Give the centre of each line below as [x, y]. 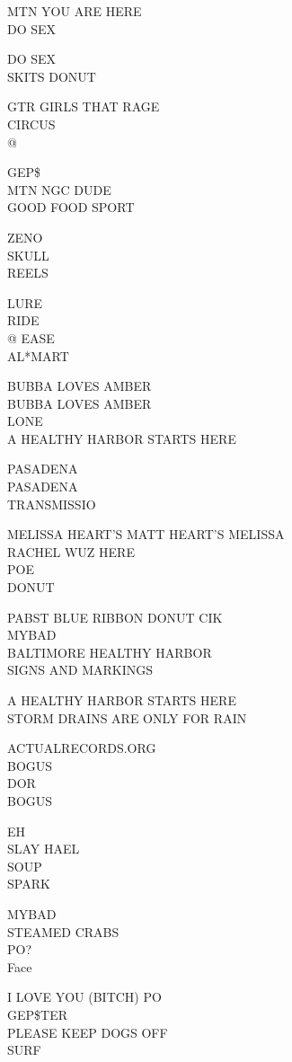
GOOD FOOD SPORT [71, 207]
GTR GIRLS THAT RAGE [84, 106]
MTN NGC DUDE [59, 189]
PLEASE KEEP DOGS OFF [88, 1032]
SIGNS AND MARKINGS [80, 670]
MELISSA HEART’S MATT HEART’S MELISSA [146, 534]
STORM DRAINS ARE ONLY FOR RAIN [127, 717]
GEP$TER [38, 1014]
